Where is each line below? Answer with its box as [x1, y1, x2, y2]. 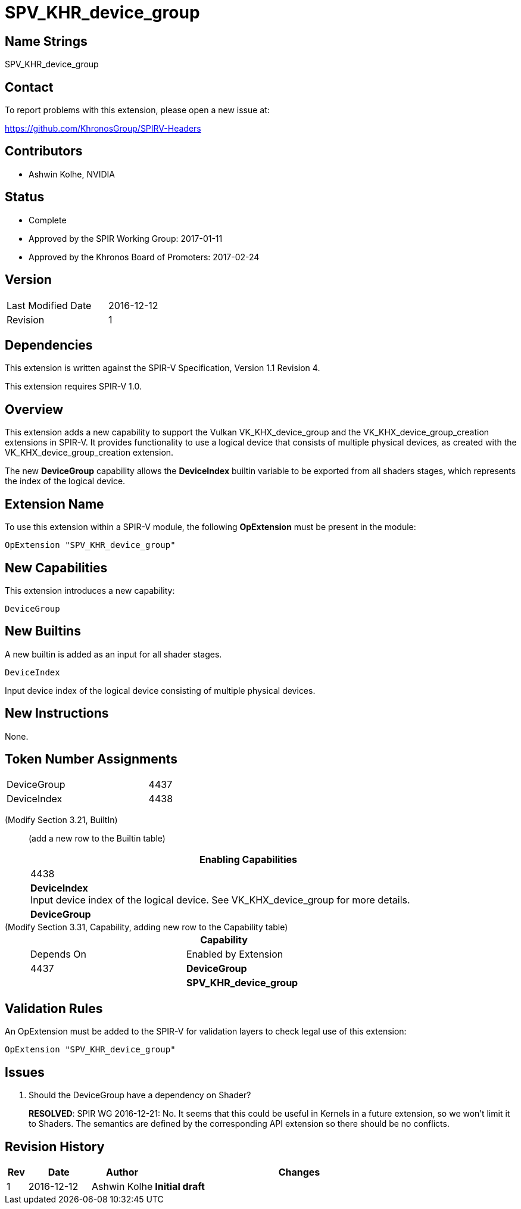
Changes [278, 1166, 320, 1178]
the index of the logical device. [5, 476, 126, 487]
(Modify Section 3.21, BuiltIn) [5, 815, 118, 825]
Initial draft [155, 1180, 205, 1192]
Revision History [5, 1139, 105, 1154]
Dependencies [5, 337, 93, 353]
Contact [5, 79, 54, 95]
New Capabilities [5, 560, 108, 575]
